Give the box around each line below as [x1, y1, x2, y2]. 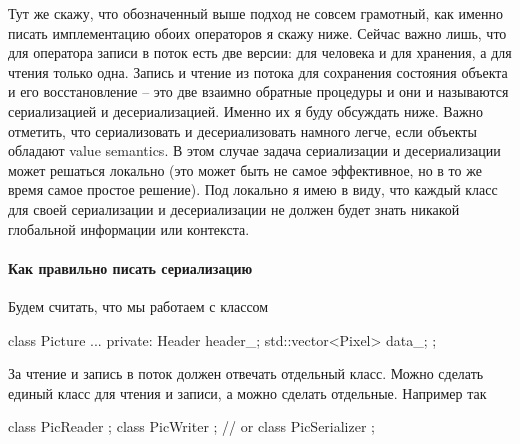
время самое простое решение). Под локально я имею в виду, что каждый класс [8, 179, 498, 200]
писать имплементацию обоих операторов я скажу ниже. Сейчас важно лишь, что [8, 22, 507, 43]
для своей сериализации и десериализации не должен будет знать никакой [8, 198, 460, 219]
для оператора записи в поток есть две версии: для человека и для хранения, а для [8, 42, 512, 63]
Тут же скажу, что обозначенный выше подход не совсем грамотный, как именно [8, 3, 503, 23]
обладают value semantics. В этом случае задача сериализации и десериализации [8, 140, 501, 161]
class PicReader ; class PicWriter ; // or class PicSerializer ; [8, 416, 375, 437]
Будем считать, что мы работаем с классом [8, 295, 269, 316]
